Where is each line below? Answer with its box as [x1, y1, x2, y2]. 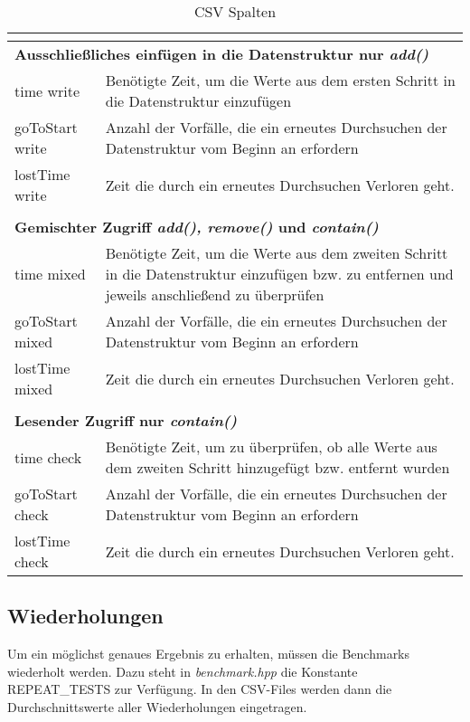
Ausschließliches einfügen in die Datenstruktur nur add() [14, 43, 429, 64]
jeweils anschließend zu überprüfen [105, 284, 324, 305]
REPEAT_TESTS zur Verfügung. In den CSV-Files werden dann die [7, 679, 392, 698]
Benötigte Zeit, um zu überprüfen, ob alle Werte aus [105, 436, 437, 457]
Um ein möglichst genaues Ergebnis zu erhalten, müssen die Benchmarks [7, 644, 410, 663]
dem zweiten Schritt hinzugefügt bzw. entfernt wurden [105, 457, 450, 478]
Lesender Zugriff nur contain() [14, 410, 237, 431]
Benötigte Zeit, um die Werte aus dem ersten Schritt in [105, 70, 456, 90]
